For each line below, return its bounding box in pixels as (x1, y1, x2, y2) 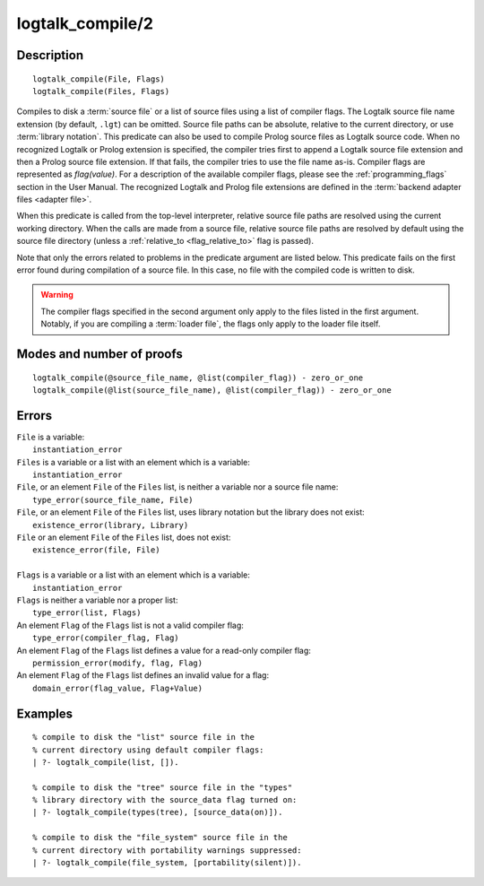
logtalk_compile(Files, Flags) (32, 86, 170, 96)
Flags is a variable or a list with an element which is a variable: (16, 569, 251, 580)
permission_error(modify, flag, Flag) (32, 657, 203, 668)
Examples (16, 706, 73, 721)
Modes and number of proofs (16, 346, 183, 362)
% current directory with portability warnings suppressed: (32, 845, 302, 856)
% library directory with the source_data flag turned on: (32, 795, 298, 805)
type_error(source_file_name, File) (32, 494, 194, 505)
